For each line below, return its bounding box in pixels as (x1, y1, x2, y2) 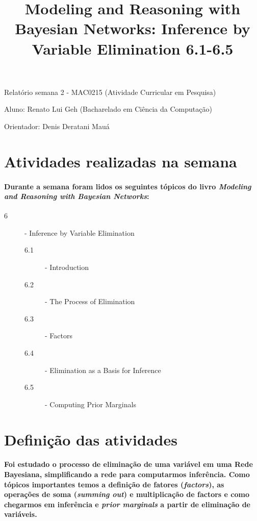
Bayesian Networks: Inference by (15, 18, 250, 39)
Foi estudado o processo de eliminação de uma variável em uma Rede (4, 459, 253, 469)
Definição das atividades (4, 429, 177, 450)
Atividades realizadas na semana (4, 151, 237, 171)
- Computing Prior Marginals (45, 399, 136, 409)
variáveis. (4, 509, 37, 519)
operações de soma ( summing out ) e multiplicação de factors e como (4, 489, 249, 500)
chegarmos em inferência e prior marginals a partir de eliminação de (4, 499, 250, 509)
